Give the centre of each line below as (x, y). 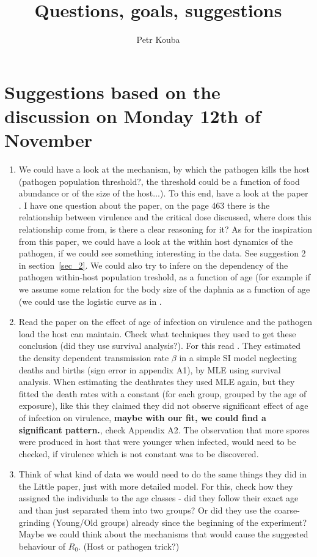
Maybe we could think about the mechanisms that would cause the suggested (163, 534)
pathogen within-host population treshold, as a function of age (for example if (164, 277)
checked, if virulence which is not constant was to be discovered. (139, 453)
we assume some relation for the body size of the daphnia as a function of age (164, 289)
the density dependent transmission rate (94, 357)
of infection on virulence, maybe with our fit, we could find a (142, 417)
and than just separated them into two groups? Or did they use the (145, 510)
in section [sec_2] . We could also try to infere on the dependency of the (153, 265)
